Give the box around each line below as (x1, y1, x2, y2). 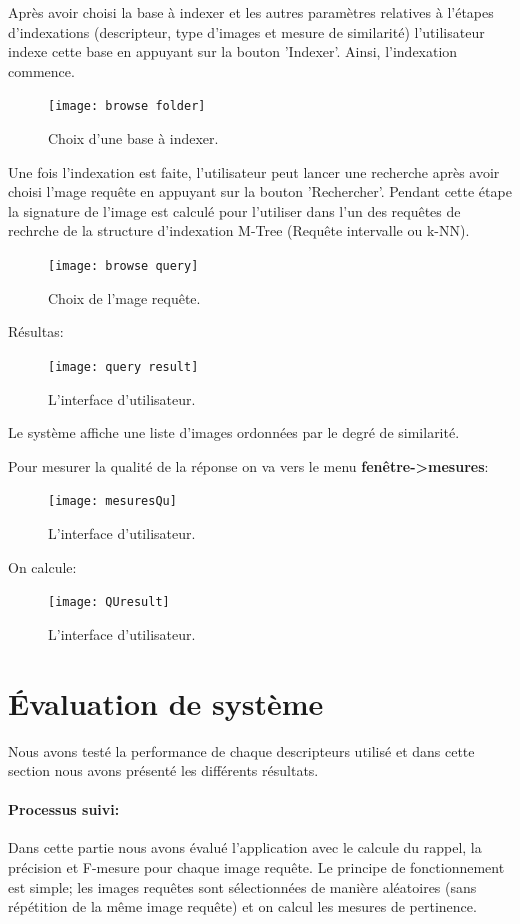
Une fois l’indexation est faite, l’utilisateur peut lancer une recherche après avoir (8, 161, 500, 182)
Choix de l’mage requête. (48, 287, 201, 308)
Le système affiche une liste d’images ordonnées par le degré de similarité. (8, 422, 460, 443)
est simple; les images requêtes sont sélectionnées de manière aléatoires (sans (8, 876, 477, 897)
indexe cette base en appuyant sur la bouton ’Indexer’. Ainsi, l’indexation (8, 41, 458, 62)
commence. (8, 60, 75, 81)
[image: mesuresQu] (48, 494, 177, 509)
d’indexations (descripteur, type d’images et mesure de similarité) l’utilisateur (8, 21, 485, 42)
